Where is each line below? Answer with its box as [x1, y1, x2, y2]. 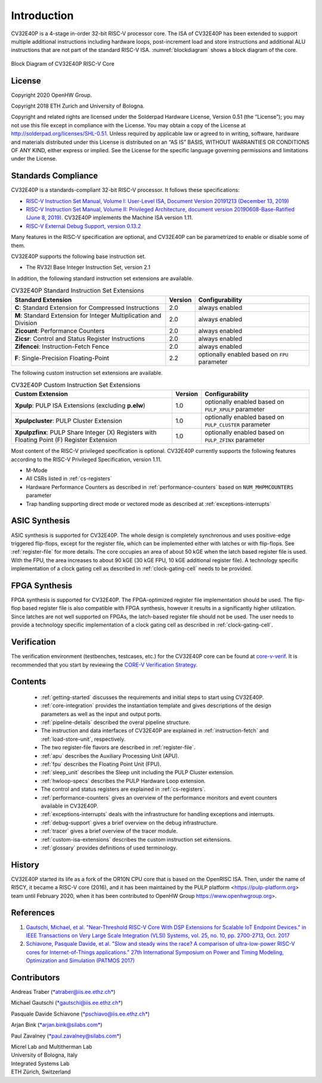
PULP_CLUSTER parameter [205, 421, 271, 429]
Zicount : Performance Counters [14, 326, 105, 335]
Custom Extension [14, 390, 68, 398]
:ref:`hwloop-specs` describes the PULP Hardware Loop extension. [41, 777, 206, 784]
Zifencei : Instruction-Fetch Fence [14, 342, 110, 351]
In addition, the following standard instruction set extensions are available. [11, 275, 194, 282]
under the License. [11, 155, 57, 162]
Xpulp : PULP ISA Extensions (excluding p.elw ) [14, 401, 145, 410]
